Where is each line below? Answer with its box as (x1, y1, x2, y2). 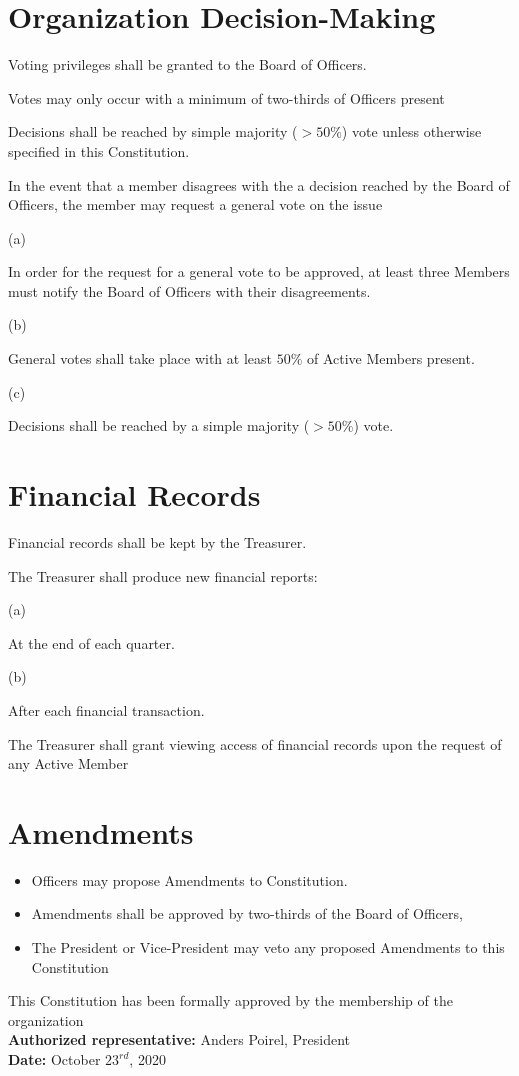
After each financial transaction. (8, 699, 205, 720)
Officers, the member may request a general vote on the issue (8, 194, 383, 215)
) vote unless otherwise (341, 121, 482, 142)
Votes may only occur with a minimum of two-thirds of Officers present (8, 87, 445, 108)
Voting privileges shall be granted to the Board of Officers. (8, 54, 367, 75)
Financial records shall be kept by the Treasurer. (8, 531, 307, 552)
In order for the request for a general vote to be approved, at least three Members (8, 261, 510, 282)
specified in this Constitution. (8, 140, 190, 161)
